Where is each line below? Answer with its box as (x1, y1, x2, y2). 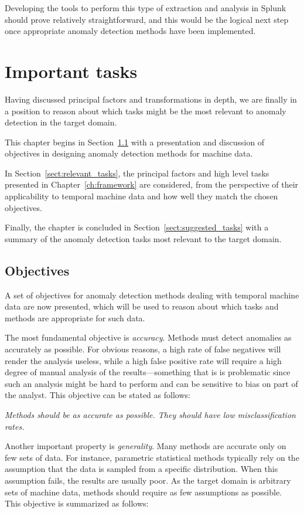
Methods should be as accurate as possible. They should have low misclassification (5, 408, 296, 420)
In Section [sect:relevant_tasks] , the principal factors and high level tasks (5, 167, 269, 179)
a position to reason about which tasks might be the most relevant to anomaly (5, 104, 286, 117)
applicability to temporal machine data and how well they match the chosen (5, 190, 278, 202)
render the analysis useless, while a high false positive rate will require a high (5, 354, 282, 366)
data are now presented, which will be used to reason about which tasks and (5, 300, 279, 312)
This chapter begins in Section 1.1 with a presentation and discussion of (5, 135, 265, 148)
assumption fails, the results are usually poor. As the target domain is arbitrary (5, 474, 291, 486)
